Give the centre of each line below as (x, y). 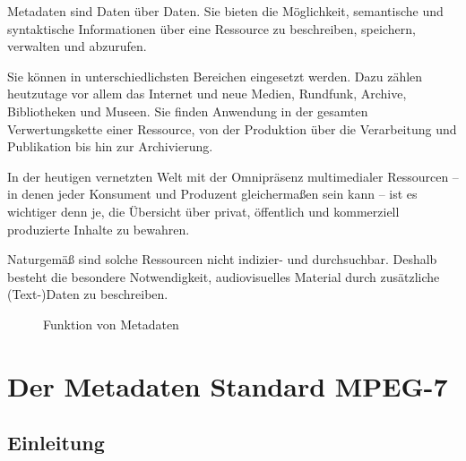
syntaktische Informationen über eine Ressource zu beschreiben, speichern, (211, 28)
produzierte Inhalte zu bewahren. (99, 229)
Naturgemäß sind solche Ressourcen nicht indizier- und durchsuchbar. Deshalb (222, 259)
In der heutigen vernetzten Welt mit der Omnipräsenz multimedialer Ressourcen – (233, 176)
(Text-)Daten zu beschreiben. (88, 294)
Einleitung (56, 443)
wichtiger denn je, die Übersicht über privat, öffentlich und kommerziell (203, 211)
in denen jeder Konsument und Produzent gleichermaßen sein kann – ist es (212, 194)
